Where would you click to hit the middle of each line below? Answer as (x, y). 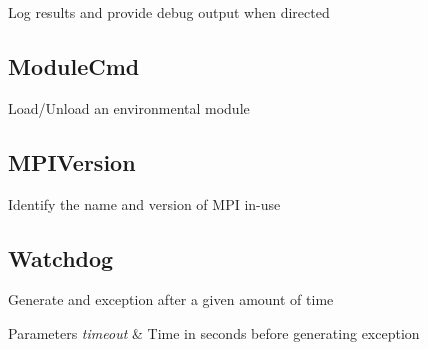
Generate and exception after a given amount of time (171, 299)
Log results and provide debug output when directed (169, 12)
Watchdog (61, 257)
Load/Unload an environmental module (129, 107)
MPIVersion (72, 161)
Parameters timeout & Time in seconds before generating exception (214, 332)
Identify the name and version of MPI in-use (144, 203)
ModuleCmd (74, 65)
